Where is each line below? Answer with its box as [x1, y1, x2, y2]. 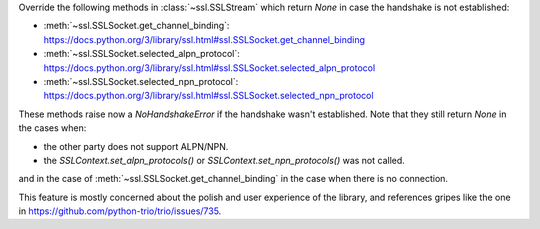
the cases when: [18, 122, 87, 134]
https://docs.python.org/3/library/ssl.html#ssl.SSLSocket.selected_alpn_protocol [43, 61, 376, 74]
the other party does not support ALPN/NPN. [43, 140, 229, 152]
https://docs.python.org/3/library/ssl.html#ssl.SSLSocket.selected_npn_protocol [43, 90, 374, 102]
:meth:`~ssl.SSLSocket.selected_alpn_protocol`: [43, 48, 240, 60]
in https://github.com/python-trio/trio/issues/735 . [18, 205, 222, 217]
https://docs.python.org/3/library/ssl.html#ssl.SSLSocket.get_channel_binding [43, 33, 365, 45]
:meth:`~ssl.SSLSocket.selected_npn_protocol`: [43, 75, 239, 87]
